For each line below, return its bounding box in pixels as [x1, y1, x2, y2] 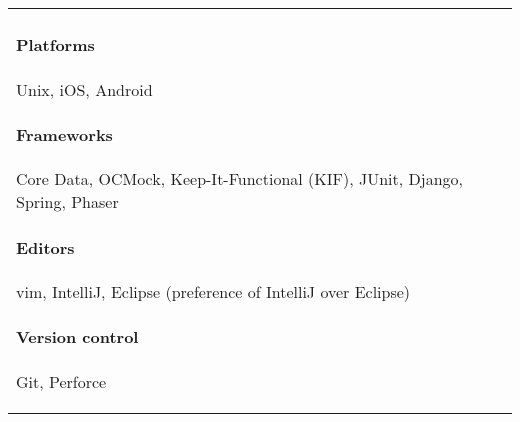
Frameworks [16, 123, 113, 147]
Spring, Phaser [16, 190, 119, 214]
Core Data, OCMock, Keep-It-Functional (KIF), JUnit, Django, [16, 167, 463, 191]
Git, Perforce [16, 369, 107, 393]
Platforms [16, 33, 95, 57]
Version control [16, 325, 139, 349]
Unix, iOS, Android [16, 77, 153, 101]
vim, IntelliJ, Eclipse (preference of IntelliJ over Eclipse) [16, 279, 411, 303]
